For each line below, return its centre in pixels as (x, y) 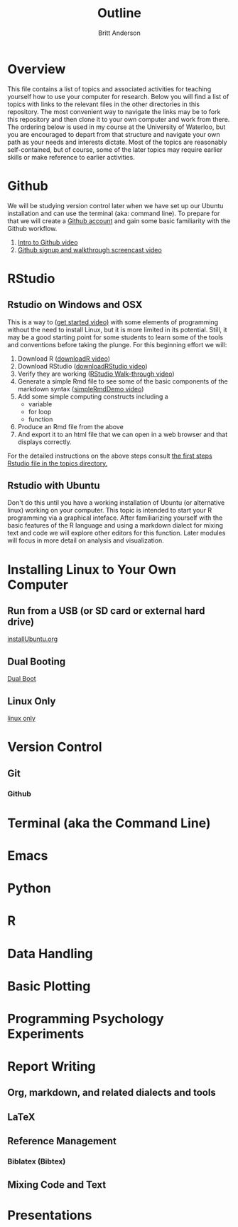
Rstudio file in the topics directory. (58, 463)
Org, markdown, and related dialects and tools (112, 1093)
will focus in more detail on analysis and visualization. (86, 540)
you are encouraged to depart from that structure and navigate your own (114, 134)
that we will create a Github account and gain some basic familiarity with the (119, 221)
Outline (119, 13)
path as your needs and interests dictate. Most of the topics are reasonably (117, 142)
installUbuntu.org (33, 639)
